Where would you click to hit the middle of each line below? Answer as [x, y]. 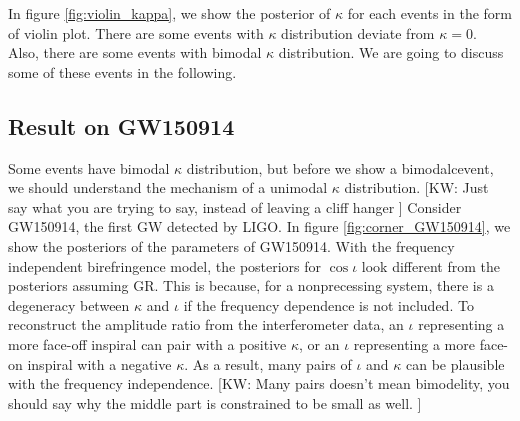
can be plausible [455, 363]
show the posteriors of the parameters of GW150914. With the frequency [231, 245]
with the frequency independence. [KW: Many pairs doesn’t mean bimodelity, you [259, 383]
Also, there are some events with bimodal [135, 52]
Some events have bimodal [89, 167]
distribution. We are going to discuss [391, 52]
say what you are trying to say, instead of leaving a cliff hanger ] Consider [235, 206]
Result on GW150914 [121, 125]
